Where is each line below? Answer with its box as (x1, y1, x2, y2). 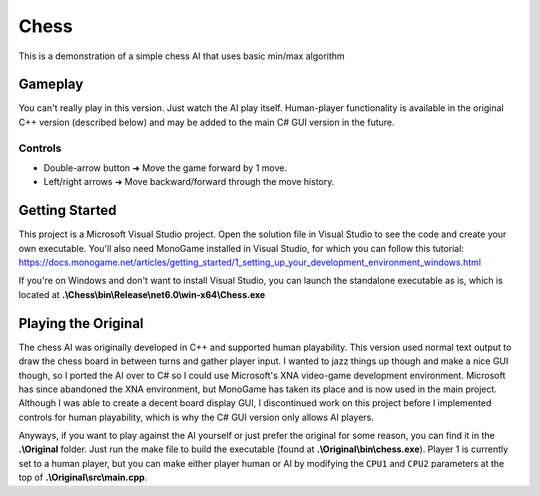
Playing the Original (18, 315, 144, 332)
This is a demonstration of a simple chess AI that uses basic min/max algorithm (18, 50, 345, 62)
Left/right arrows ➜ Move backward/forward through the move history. (43, 176, 335, 188)
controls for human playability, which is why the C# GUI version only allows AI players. (18, 411, 375, 423)
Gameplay (18, 76, 84, 93)
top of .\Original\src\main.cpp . (18, 471, 148, 484)
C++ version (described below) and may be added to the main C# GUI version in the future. (18, 116, 395, 128)
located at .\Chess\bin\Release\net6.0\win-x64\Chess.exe (18, 288, 266, 300)
